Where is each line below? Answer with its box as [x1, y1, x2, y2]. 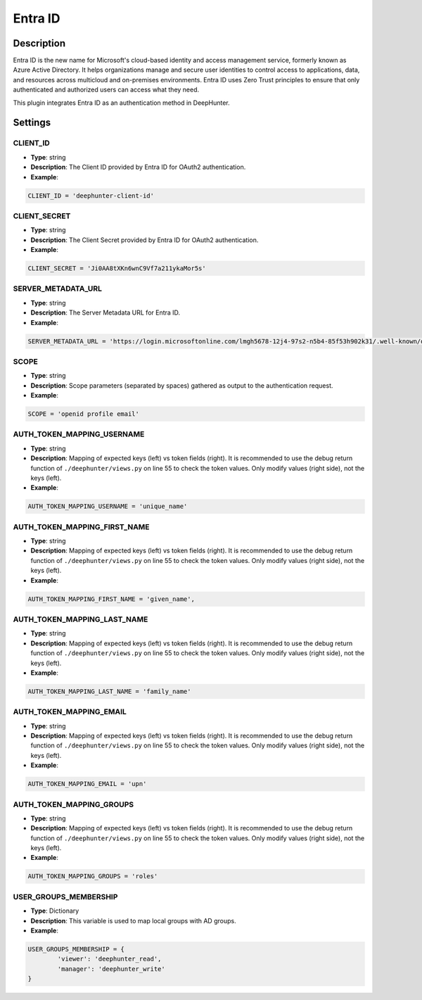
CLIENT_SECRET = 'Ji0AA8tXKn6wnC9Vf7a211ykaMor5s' [27, 265, 207, 272]
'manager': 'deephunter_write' [57, 965, 165, 973]
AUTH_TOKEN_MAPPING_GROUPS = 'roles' [27, 873, 158, 880]
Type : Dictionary [30, 906, 79, 915]
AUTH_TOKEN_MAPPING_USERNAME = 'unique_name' [27, 502, 188, 510]
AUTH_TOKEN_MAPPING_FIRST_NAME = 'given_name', [27, 595, 195, 603]
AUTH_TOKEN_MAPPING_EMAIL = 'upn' [27, 780, 147, 788]
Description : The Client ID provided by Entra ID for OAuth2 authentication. [30, 163, 246, 172]
